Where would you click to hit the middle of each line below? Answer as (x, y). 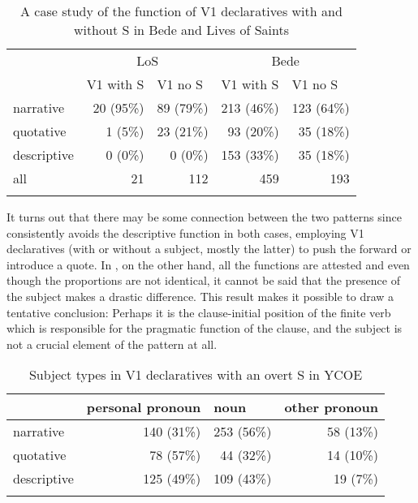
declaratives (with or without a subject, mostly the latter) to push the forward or (209, 249)
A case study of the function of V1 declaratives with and (181, 11)
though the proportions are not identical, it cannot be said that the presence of (203, 280)
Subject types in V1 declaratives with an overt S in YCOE (196, 375)
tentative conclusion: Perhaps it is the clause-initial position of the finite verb (199, 312)
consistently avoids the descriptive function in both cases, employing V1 (185, 232)
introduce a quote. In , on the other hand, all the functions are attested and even (208, 264)
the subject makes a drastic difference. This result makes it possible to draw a (200, 296)
